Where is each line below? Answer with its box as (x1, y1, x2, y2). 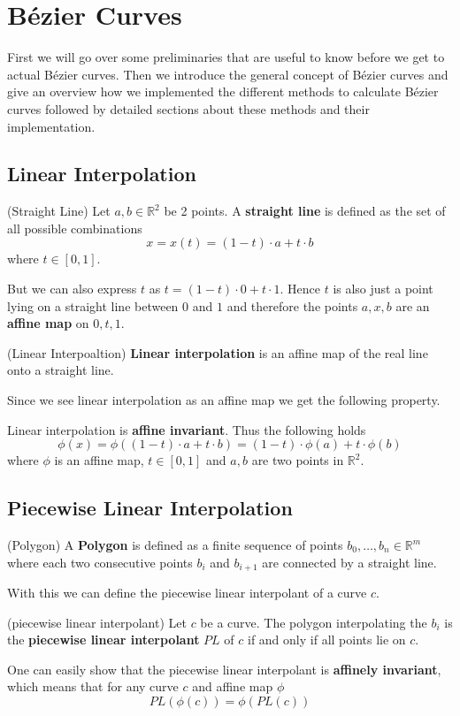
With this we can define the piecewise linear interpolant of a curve (7, 583, 367, 602)
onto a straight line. (7, 361, 114, 379)
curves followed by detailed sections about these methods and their (7, 99, 370, 118)
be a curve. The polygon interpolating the (200, 613, 427, 631)
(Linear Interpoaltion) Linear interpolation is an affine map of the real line (7, 343, 428, 362)
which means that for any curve (7, 677, 179, 696)
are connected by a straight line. (262, 552, 437, 571)
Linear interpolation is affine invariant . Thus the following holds (7, 420, 366, 438)
